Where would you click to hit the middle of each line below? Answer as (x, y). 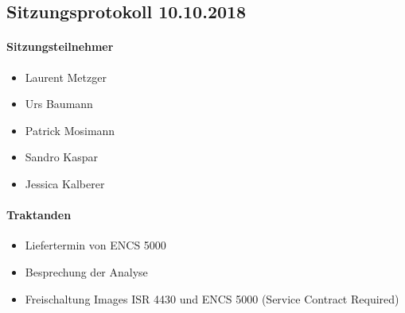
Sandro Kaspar (61, 157)
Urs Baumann (59, 104)
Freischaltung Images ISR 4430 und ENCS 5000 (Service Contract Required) (212, 298)
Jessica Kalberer (65, 183)
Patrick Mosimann (70, 130)
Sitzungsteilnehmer (60, 46)
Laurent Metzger (66, 77)
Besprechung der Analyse (86, 271)
